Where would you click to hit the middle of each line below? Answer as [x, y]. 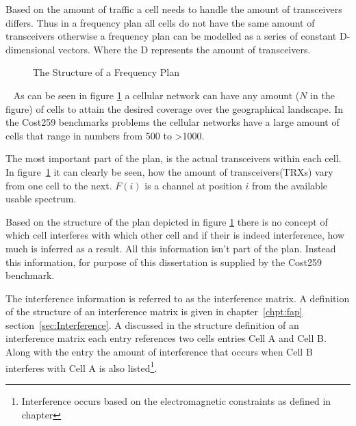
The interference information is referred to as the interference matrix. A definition [178, 298]
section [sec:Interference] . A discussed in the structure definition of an [152, 324]
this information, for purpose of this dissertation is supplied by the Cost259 [164, 262]
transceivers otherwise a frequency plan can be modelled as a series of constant [171, 36]
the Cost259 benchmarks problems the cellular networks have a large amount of [173, 122]
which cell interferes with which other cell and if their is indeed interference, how [175, 235]
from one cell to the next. [59, 185]
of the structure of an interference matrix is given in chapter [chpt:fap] [154, 311]
